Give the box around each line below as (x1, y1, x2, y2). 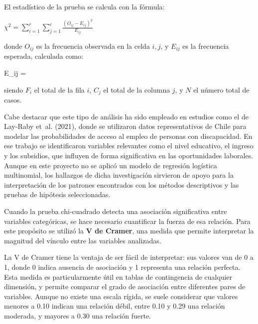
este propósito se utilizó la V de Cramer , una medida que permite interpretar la (4, 225, 254, 236)
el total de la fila (34, 84, 85, 95)
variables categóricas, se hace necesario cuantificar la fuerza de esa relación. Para (4, 216, 251, 226)
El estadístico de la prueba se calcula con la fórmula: (4, 1, 165, 11)
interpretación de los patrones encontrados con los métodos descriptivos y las (4, 179, 239, 190)
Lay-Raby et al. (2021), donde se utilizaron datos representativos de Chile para (4, 121, 247, 131)
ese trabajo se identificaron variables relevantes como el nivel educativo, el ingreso (4, 140, 254, 151)
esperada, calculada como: (4, 51, 84, 61)
